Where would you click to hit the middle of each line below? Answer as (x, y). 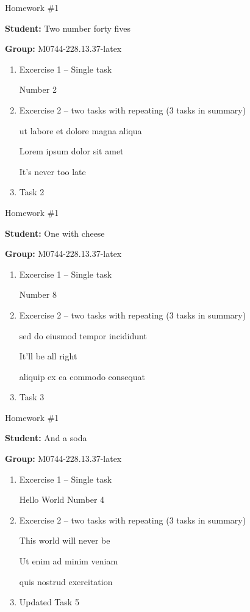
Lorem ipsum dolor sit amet (71, 151)
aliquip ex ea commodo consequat (82, 376)
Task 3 (32, 397)
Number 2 (38, 89)
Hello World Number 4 (62, 499)
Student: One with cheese (55, 233)
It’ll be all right (48, 356)
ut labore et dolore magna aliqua (80, 130)
